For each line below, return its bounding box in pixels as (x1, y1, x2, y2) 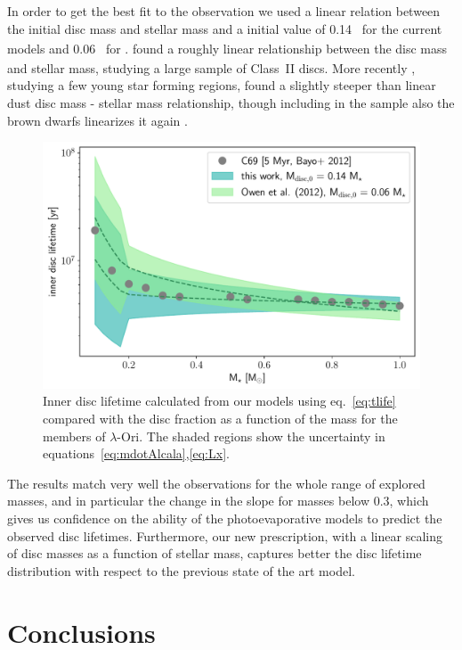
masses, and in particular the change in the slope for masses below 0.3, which (7, 491, 429, 510)
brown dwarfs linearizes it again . (7, 111, 188, 129)
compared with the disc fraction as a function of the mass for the (43, 409, 398, 427)
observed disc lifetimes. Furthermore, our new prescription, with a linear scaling (7, 526, 442, 545)
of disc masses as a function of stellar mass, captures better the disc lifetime (7, 544, 422, 563)
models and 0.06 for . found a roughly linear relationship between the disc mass (7, 38, 448, 57)
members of (43, 426, 106, 445)
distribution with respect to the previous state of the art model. (7, 561, 355, 580)
